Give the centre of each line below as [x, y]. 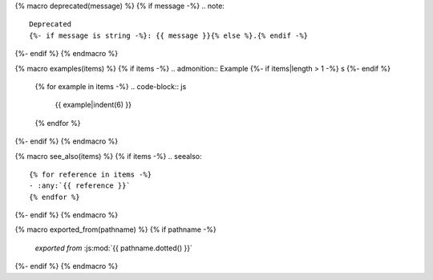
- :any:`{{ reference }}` [80, 186]
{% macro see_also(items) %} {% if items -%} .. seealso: [108, 156]
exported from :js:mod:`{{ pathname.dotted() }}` [113, 248]
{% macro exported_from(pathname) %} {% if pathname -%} [115, 229]
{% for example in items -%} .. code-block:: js [111, 86]
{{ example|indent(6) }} [93, 105]
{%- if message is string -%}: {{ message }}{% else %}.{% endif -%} [169, 35]
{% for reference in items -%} [91, 174]
